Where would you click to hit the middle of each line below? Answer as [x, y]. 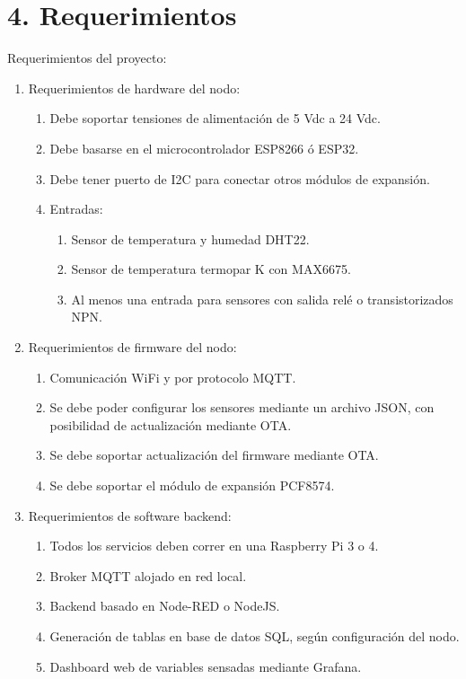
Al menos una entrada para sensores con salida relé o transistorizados [262, 299]
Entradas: [76, 209]
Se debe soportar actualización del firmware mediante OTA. [214, 455]
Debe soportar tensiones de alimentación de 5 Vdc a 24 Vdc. [215, 118]
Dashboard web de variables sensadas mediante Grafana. [206, 666]
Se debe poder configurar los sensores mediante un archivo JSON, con [242, 407]
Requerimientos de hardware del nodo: [134, 88]
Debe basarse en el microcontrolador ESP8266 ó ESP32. [204, 148]
